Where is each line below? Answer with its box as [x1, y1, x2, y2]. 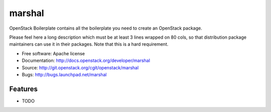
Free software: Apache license [22, 50, 85, 56]
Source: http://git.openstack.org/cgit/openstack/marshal [22, 64, 139, 70]
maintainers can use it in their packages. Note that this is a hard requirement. [9, 41, 169, 47]
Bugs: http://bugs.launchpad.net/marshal [22, 71, 107, 77]
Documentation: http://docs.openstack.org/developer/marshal [22, 58, 151, 64]
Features [9, 84, 38, 93]
